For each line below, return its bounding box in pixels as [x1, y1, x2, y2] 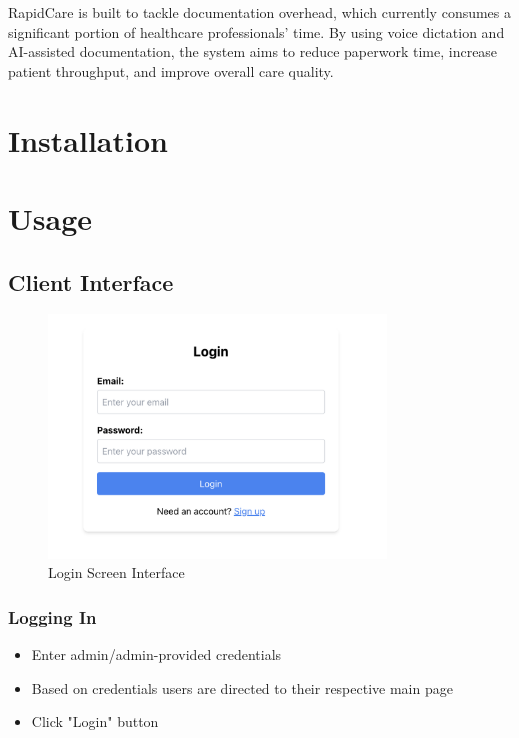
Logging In [8, 604, 97, 629]
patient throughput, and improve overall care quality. [8, 60, 334, 81]
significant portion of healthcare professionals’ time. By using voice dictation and [8, 21, 505, 42]
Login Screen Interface [48, 562, 185, 583]
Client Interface [8, 266, 174, 297]
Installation [8, 119, 168, 160]
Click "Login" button [31, 711, 159, 732]
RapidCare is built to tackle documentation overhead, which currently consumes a [8, 2, 512, 22]
